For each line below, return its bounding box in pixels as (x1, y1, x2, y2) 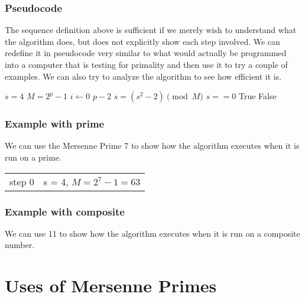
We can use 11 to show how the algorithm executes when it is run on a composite (5, 227, 300, 239)
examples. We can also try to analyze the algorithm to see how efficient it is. (5, 70, 282, 82)
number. (5, 239, 35, 251)
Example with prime (5, 116, 105, 131)
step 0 (9, 174, 34, 188)
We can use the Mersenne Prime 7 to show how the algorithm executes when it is (5, 139, 300, 152)
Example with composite (5, 204, 125, 218)
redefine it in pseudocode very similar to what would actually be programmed (5, 47, 287, 59)
